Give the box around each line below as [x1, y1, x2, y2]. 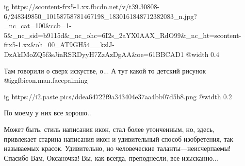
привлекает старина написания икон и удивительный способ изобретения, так [4, 133, 233, 144]
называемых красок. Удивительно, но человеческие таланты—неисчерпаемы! [4, 143, 231, 153]
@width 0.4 [186, 49, 220, 59]
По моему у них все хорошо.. [4, 108, 91, 118]
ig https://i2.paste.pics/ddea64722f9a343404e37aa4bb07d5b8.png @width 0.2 [4, 91, 232, 101]
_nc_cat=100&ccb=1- [4, 20, 72, 31]
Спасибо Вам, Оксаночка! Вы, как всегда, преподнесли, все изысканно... [4, 152, 218, 163]
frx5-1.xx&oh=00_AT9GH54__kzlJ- [4, 39, 114, 50]
